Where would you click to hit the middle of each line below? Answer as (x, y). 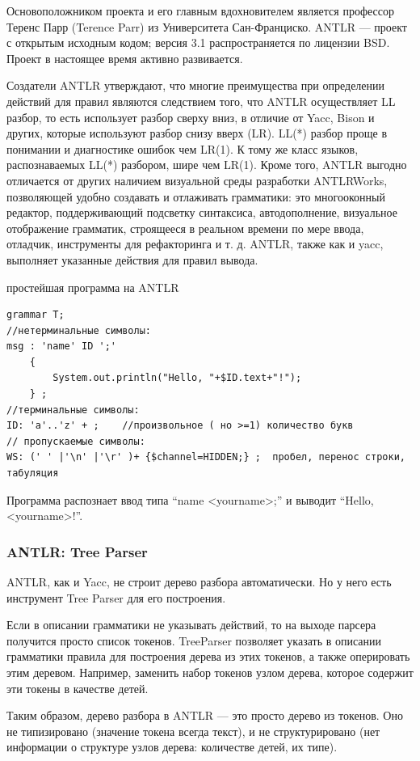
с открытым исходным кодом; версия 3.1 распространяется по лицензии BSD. (198, 42)
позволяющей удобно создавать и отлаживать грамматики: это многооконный (196, 196)
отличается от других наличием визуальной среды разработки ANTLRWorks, (197, 180)
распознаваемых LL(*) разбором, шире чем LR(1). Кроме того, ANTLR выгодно (207, 165)
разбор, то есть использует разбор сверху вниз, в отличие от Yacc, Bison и (191, 117)
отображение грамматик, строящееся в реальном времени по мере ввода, (185, 228)
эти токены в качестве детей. (78, 688)
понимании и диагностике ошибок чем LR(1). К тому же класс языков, (183, 148)
